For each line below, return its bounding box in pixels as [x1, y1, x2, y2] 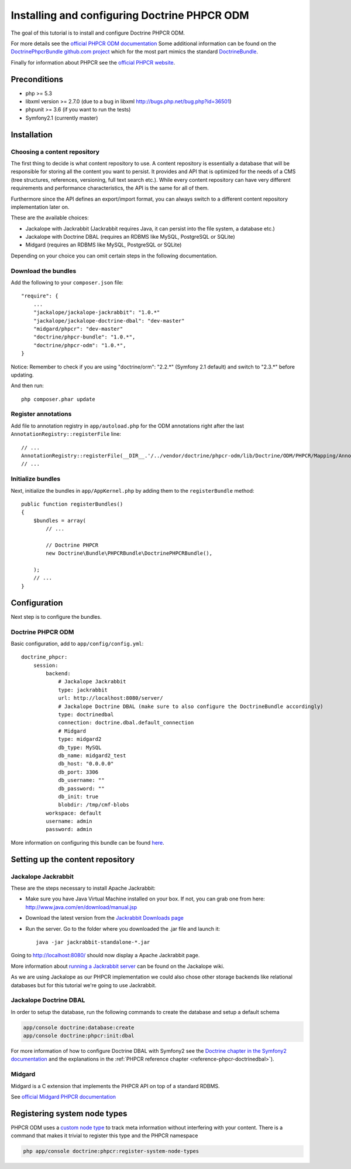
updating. [11, 371, 35, 378]
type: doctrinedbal [58, 711, 114, 718]
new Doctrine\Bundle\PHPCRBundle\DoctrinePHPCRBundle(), [46, 550, 213, 557]
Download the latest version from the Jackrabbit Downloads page [25, 914, 184, 921]
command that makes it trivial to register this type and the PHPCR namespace [11, 1132, 198, 1139]
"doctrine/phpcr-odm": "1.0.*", [33, 342, 126, 348]
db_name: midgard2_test [58, 752, 126, 759]
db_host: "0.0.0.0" [58, 760, 114, 767]
